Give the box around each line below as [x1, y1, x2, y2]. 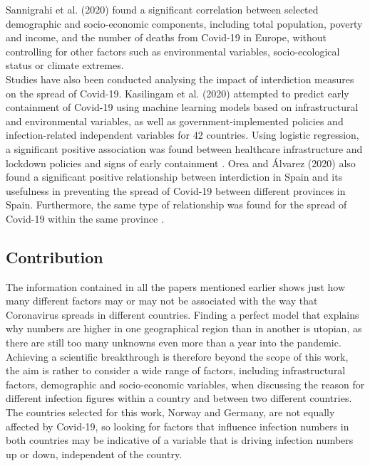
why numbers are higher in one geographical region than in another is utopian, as [6, 321, 362, 336]
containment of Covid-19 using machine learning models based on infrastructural [6, 100, 359, 115]
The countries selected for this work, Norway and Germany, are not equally [6, 405, 335, 420]
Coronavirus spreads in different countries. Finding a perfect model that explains [6, 307, 359, 322]
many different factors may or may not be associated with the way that [6, 293, 318, 308]
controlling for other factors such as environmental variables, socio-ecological [6, 43, 340, 58]
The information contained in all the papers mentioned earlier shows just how [6, 279, 346, 294]
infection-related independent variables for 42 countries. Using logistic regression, [6, 127, 359, 142]
